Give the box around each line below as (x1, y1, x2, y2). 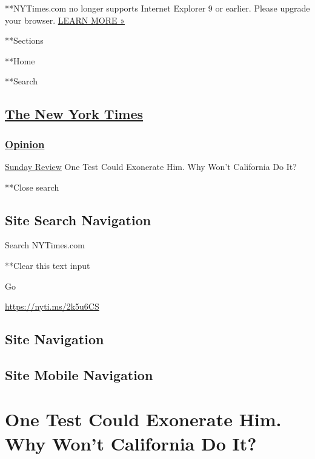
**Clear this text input (5, 259, 90, 271)
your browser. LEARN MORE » (5, 13, 125, 26)
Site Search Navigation (5, 210, 151, 229)
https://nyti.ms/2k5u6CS (5, 300, 99, 313)
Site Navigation (5, 330, 104, 348)
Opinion (5, 136, 45, 151)
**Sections (5, 34, 44, 47)
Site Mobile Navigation (5, 365, 153, 384)
